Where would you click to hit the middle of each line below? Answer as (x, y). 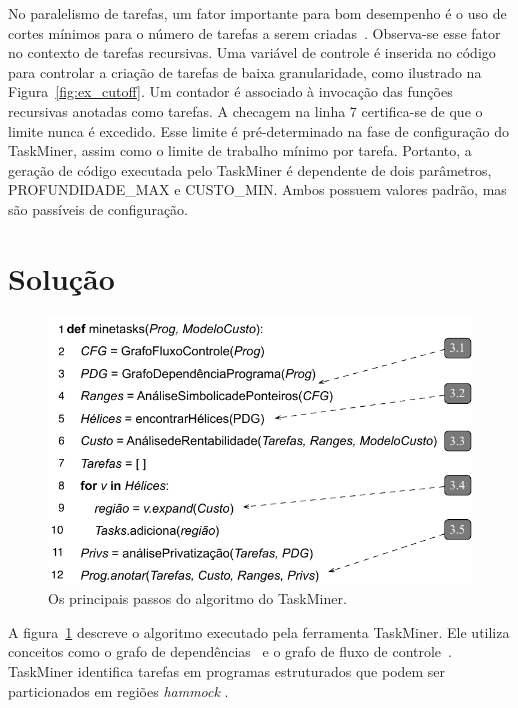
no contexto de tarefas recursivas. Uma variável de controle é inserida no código (252, 52)
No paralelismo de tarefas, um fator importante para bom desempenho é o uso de (257, 13)
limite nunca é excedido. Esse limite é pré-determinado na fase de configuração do (259, 130)
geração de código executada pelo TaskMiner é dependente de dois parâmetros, (250, 169)
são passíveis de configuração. (98, 208)
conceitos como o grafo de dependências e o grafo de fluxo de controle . (230, 651)
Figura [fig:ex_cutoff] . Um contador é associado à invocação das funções (230, 91)
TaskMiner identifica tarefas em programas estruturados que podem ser (227, 670)
